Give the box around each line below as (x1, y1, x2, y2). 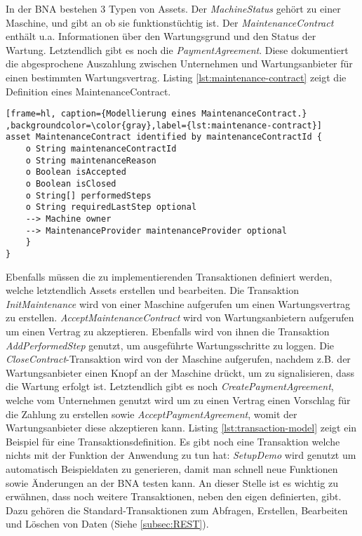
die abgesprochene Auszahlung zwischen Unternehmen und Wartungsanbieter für (6, 56, 353, 71)
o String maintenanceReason (25, 155, 156, 166)
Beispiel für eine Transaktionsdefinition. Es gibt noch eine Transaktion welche (6, 434, 340, 448)
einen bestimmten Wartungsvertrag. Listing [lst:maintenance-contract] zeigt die (6, 69, 347, 84)
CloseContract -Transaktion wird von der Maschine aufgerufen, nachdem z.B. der (6, 351, 351, 366)
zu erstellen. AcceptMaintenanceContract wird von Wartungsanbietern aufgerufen (6, 310, 354, 325)
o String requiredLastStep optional (25, 202, 197, 213)
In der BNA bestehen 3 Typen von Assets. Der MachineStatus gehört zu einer (6, 1, 341, 15)
